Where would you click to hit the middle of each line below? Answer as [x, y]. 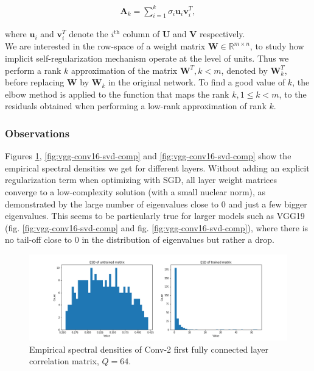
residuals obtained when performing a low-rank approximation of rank [136, 106]
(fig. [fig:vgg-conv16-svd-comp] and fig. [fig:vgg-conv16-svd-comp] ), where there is [157, 227]
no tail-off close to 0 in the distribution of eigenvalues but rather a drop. [140, 240]
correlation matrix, [64, 361]
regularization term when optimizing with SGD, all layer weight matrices [141, 180]
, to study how [277, 46]
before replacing [35, 82]
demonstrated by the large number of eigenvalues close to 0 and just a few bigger [156, 204]
